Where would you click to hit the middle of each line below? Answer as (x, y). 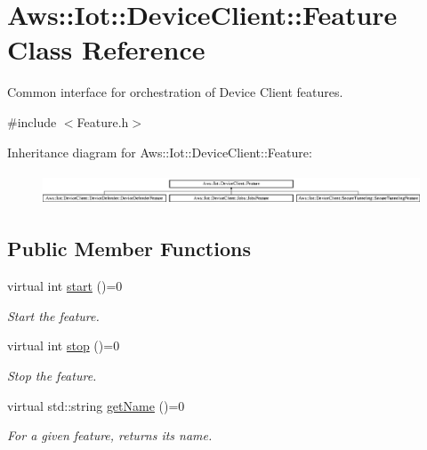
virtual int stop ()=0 (64, 346)
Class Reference (106, 49)
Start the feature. (53, 315)
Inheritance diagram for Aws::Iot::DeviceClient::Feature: (160, 152)
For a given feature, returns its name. (110, 435)
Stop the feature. (52, 375)
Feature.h (103, 121)
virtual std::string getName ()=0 (96, 405)
